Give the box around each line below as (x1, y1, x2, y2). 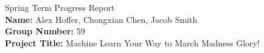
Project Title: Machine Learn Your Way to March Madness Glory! (5, 36, 260, 49)
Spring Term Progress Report (5, 1, 115, 13)
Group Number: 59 (5, 25, 85, 37)
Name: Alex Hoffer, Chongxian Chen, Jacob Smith (5, 13, 198, 25)
